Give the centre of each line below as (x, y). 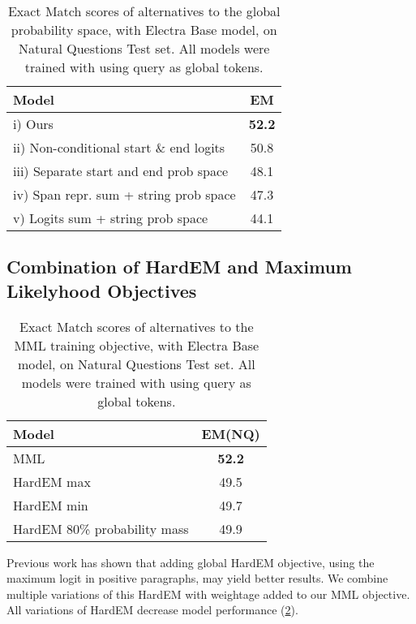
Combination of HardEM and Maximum (179, 267)
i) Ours (33, 124)
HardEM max (52, 481)
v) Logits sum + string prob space (111, 218)
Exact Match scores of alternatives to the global (144, 11)
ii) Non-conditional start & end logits (119, 147)
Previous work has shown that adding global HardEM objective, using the (191, 562)
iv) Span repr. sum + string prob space (124, 194)
